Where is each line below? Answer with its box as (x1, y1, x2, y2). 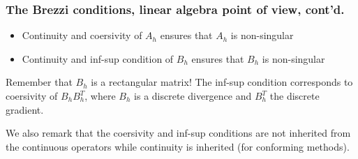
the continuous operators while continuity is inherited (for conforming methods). (6, 139, 350, 153)
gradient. (6, 102, 44, 116)
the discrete (269, 89, 320, 103)
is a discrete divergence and (134, 89, 252, 103)
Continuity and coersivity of (22, 28, 142, 43)
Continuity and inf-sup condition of (22, 51, 174, 66)
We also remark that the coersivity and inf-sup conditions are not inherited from (6, 126, 351, 140)
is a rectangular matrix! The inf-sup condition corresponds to (91, 75, 353, 89)
